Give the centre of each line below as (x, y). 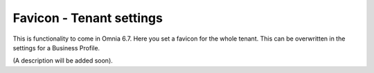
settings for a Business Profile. (56, 48)
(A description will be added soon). (63, 61)
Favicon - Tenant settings (88, 18)
